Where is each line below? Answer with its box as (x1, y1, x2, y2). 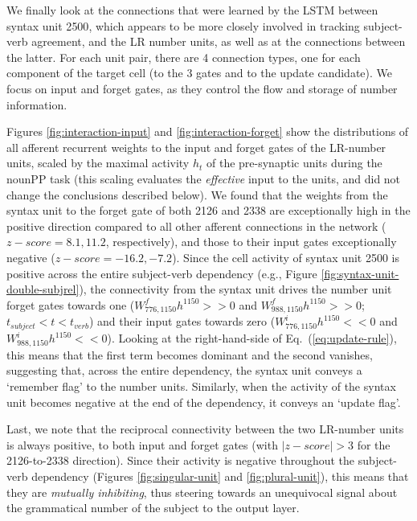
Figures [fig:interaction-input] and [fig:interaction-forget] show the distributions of (6, 123, 409, 140)
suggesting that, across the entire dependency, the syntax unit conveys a (6, 362, 362, 379)
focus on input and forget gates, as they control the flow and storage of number (6, 80, 398, 96)
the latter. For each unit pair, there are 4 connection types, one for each (6, 48, 361, 65)
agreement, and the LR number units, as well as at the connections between (31, 33, 406, 50)
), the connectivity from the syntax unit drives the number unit (79, 281, 392, 297)
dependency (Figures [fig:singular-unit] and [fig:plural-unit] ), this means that (31, 468, 409, 485)
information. (6, 96, 67, 113)
